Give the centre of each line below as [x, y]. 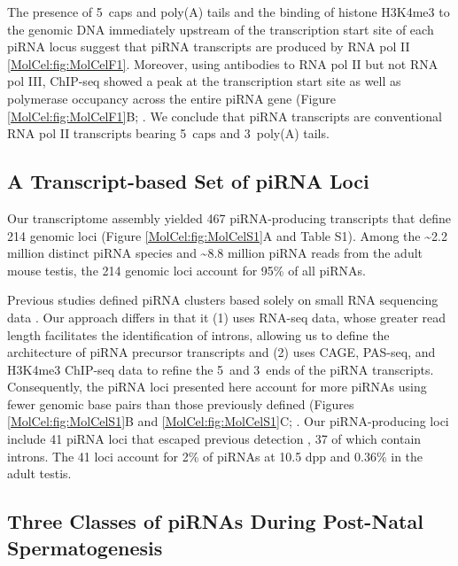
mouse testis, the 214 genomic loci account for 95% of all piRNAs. [186, 270]
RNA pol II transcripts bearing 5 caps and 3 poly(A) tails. [168, 133]
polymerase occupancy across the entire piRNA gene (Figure [171, 98]
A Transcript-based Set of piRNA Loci [188, 181]
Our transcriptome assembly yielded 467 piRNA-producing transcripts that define [229, 217]
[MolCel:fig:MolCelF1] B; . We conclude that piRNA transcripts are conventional [225, 116]
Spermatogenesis [85, 547]
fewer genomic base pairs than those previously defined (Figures [181, 403]
